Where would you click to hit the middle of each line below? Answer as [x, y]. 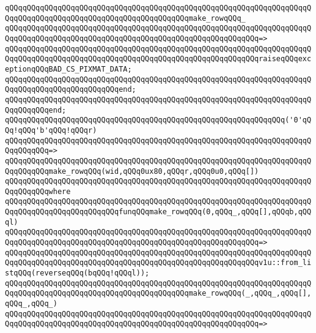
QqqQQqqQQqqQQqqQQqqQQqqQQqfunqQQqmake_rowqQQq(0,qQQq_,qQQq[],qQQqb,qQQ [158, 212]
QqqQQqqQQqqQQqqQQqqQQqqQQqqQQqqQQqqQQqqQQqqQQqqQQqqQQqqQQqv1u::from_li [158, 263]
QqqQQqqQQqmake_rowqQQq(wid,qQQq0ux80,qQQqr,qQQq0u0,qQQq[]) [132, 171]
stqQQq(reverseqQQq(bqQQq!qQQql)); [77, 273]
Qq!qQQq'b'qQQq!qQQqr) [51, 130]
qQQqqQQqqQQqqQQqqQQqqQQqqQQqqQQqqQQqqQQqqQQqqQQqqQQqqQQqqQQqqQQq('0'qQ [158, 120]
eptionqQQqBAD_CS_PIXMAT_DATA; [68, 69]
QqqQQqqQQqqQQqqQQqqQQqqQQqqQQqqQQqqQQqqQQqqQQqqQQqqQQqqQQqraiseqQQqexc [158, 59]
